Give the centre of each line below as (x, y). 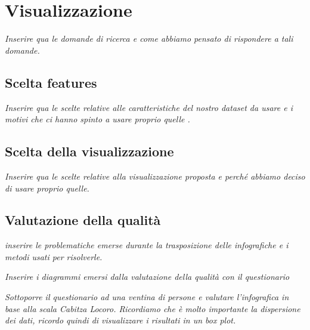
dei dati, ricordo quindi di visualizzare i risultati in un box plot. (120, 320)
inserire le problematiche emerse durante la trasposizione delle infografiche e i (147, 245)
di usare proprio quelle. (47, 188)
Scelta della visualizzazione (89, 151)
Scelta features (51, 82)
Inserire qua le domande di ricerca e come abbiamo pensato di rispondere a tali (149, 38)
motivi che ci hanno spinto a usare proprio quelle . (97, 119)
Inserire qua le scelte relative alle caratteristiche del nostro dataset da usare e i (149, 107)
